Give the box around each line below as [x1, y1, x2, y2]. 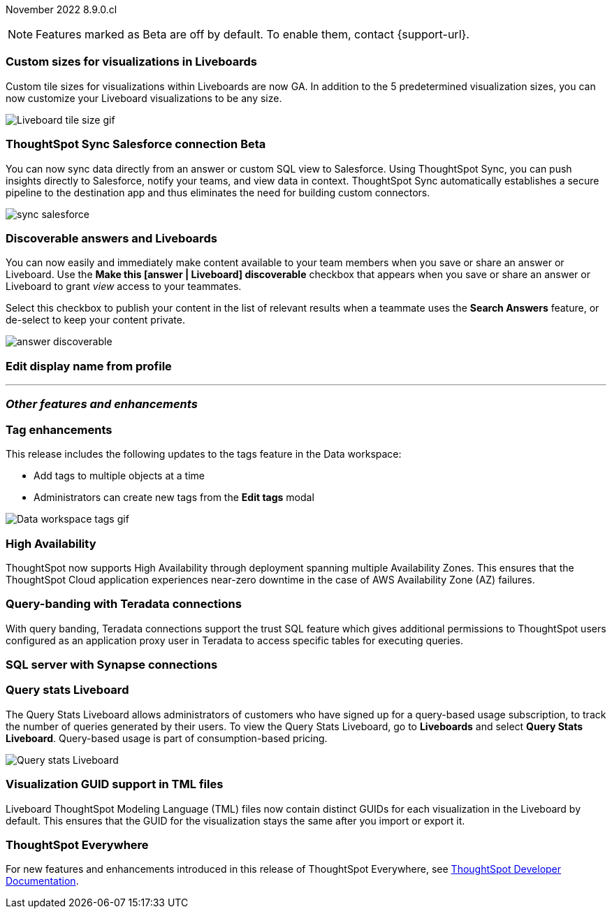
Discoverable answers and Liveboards [6, 231, 217, 245]
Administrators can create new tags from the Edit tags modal [34, 491, 314, 504]
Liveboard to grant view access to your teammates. [6, 280, 242, 293]
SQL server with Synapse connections [6, 658, 218, 672]
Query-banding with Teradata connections [6, 597, 242, 611]
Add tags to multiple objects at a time [34, 470, 205, 482]
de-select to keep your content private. [6, 314, 185, 326]
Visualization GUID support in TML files [6, 777, 224, 792]
